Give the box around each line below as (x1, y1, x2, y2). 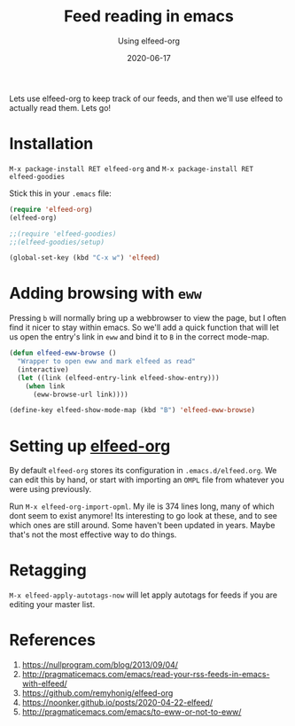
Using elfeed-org (118, 35, 180, 46)
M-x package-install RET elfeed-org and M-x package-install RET (9, 162, 254, 174)
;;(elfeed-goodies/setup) (9, 238, 105, 246)
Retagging (9, 560, 87, 581)
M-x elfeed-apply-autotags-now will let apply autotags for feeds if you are (9, 589, 277, 600)
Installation (9, 134, 94, 154)
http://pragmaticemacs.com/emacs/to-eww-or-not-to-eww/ (21, 706, 242, 717)
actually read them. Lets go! (9, 102, 112, 113)
